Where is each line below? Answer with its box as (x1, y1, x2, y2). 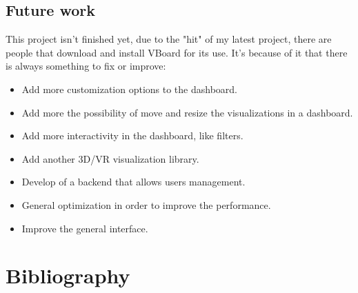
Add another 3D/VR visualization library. (21, 151, 199, 165)
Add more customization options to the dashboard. (21, 81, 238, 96)
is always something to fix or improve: (6, 59, 166, 73)
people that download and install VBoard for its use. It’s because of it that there (6, 45, 348, 59)
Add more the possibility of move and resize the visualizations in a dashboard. (21, 105, 353, 119)
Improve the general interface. (21, 221, 148, 235)
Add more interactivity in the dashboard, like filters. (21, 128, 243, 143)
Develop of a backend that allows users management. (21, 174, 246, 189)
